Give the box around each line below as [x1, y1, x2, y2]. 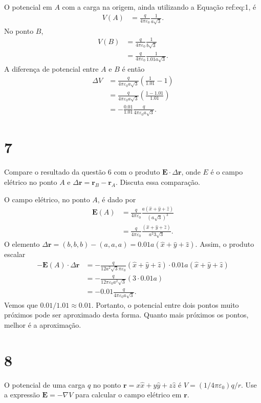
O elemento [4, 239, 40, 249]
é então [122, 63, 145, 74]
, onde [181, 166, 201, 177]
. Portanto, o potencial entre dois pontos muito [91, 299, 239, 310]
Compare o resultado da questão [4, 166, 106, 177]
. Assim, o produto [195, 239, 254, 249]
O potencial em [4, 2, 52, 12]
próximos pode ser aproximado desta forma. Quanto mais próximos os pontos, [4, 309, 249, 320]
